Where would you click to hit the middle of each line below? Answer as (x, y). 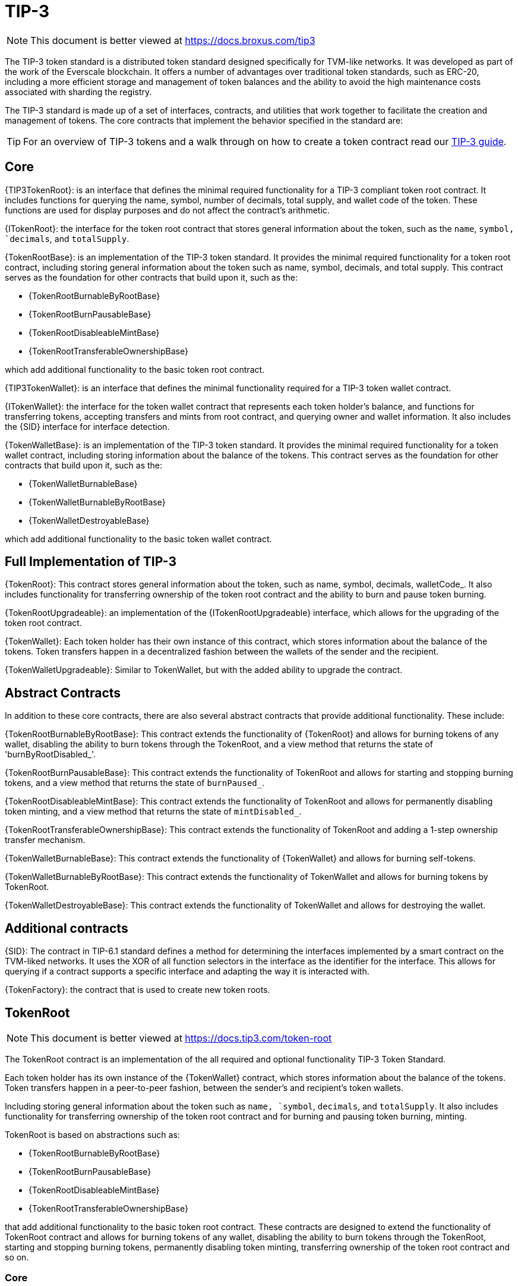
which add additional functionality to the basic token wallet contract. (138, 539)
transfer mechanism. (45, 840)
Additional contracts (67, 928)
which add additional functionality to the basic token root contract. (135, 369)
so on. (17, 1257)
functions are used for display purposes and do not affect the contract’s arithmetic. (167, 210)
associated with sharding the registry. (78, 92)
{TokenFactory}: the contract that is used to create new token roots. (138, 990)
